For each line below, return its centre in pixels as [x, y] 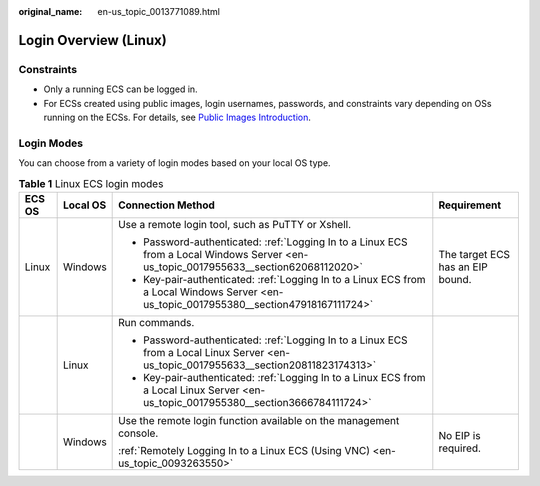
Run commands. [156, 322]
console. [138, 433]
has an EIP [463, 267]
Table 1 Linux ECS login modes [91, 183]
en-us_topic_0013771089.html [158, 11]
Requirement [470, 205]
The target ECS [474, 254]
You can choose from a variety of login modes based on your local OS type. [174, 163]
